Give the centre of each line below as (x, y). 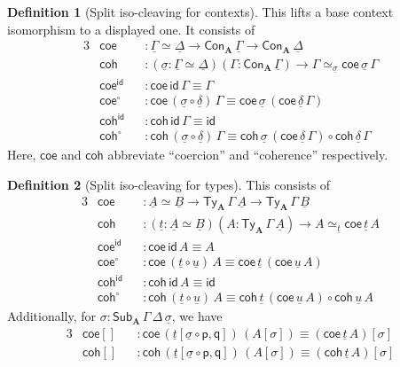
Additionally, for (52, 316)
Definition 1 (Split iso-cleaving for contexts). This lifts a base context (200, 12)
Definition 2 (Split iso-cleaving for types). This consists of (169, 185)
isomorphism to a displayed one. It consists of (131, 29)
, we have (197, 316)
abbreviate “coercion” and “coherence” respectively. (248, 155)
